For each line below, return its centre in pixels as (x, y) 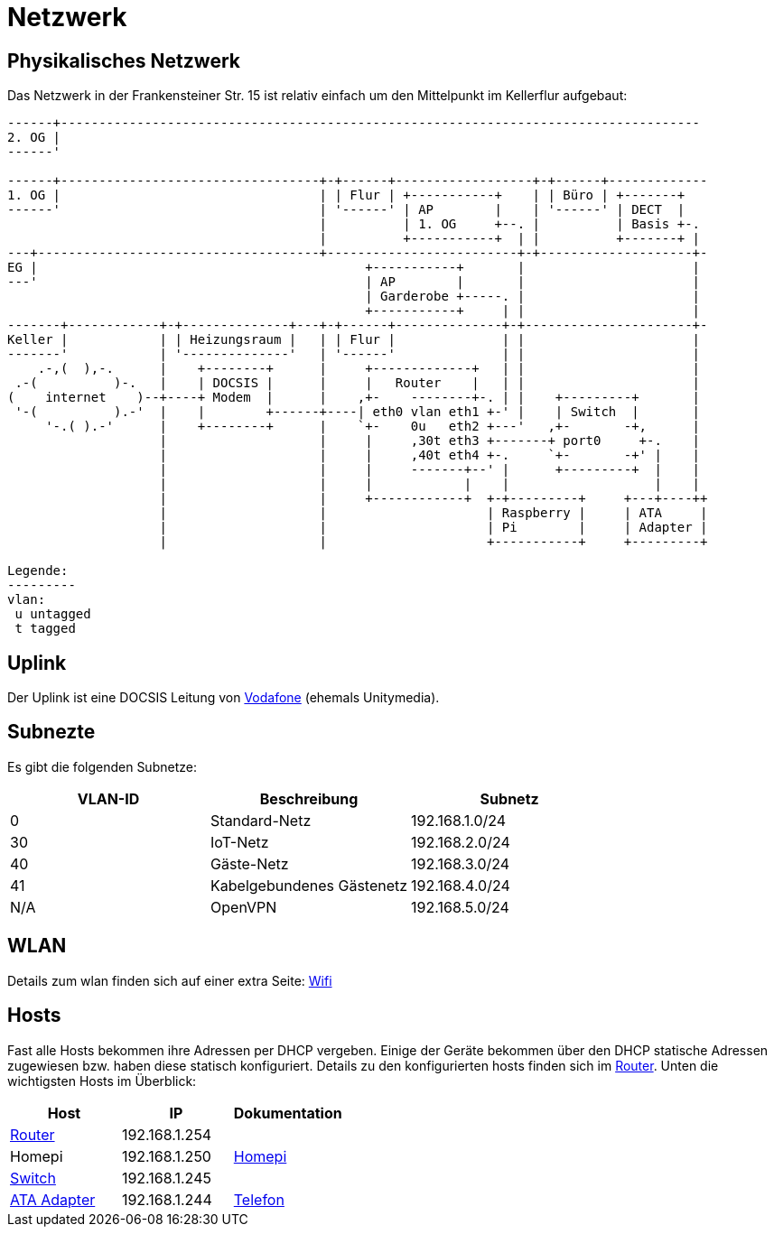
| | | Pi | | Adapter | (434, 528)
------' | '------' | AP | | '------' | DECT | (346, 210)
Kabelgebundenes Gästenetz (309, 885)
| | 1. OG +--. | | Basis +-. (510, 224)
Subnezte (51, 732)
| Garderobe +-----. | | (533, 297)
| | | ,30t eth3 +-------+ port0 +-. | (430, 441)
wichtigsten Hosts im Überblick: (102, 1081)
